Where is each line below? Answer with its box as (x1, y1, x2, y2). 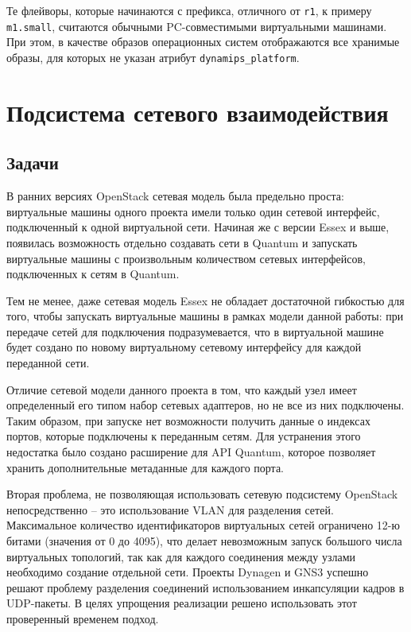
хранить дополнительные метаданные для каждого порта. (6, 459, 284, 475)
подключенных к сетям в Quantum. (6, 266, 180, 282)
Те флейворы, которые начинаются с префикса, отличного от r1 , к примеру (6, 2, 372, 18)
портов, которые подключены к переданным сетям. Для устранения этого (6, 428, 361, 444)
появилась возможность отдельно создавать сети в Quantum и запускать (6, 234, 358, 250)
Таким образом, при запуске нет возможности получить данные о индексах (6, 412, 370, 428)
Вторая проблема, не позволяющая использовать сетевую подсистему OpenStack (6, 486, 398, 502)
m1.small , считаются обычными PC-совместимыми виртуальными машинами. (6, 17, 387, 34)
